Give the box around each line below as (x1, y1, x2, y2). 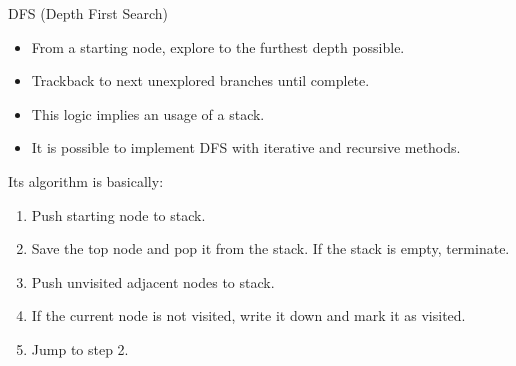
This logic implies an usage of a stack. (31, 103, 265, 124)
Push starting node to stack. (31, 204, 206, 225)
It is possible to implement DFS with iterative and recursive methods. (31, 137, 461, 158)
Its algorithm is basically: (8, 170, 164, 191)
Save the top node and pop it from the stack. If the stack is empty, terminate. (31, 238, 510, 259)
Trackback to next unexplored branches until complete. (31, 70, 370, 91)
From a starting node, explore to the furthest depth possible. (31, 36, 405, 57)
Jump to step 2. (31, 338, 129, 359)
